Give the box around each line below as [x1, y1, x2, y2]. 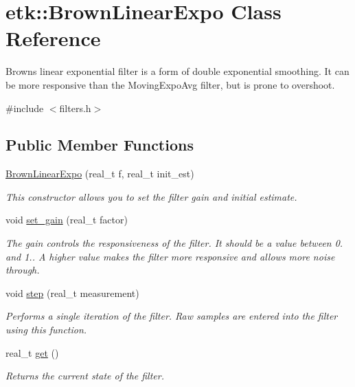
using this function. [5, 322, 87, 337]
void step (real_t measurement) [5, 285, 139, 300]
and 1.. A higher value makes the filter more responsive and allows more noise [5, 249, 335, 263]
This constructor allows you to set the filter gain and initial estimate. [5, 189, 297, 203]
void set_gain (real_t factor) [5, 212, 128, 227]
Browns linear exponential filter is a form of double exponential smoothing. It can [5, 64, 350, 78]
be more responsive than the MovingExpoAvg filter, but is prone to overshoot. [5, 77, 335, 91]
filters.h [59, 100, 91, 115]
